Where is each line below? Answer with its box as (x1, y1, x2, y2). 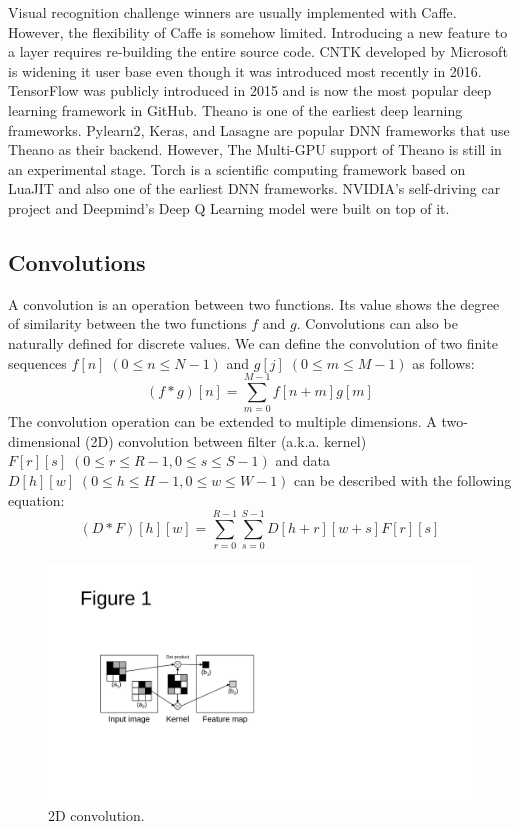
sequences (8, 352, 67, 373)
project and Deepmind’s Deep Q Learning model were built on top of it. (8, 197, 450, 218)
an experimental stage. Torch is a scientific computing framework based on (8, 158, 466, 179)
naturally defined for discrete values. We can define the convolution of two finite (8, 332, 498, 353)
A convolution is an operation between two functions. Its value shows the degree (8, 293, 500, 314)
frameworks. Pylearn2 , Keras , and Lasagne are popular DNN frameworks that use (8, 119, 510, 140)
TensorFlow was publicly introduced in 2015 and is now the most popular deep (8, 80, 492, 101)
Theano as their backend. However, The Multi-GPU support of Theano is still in (8, 139, 502, 160)
